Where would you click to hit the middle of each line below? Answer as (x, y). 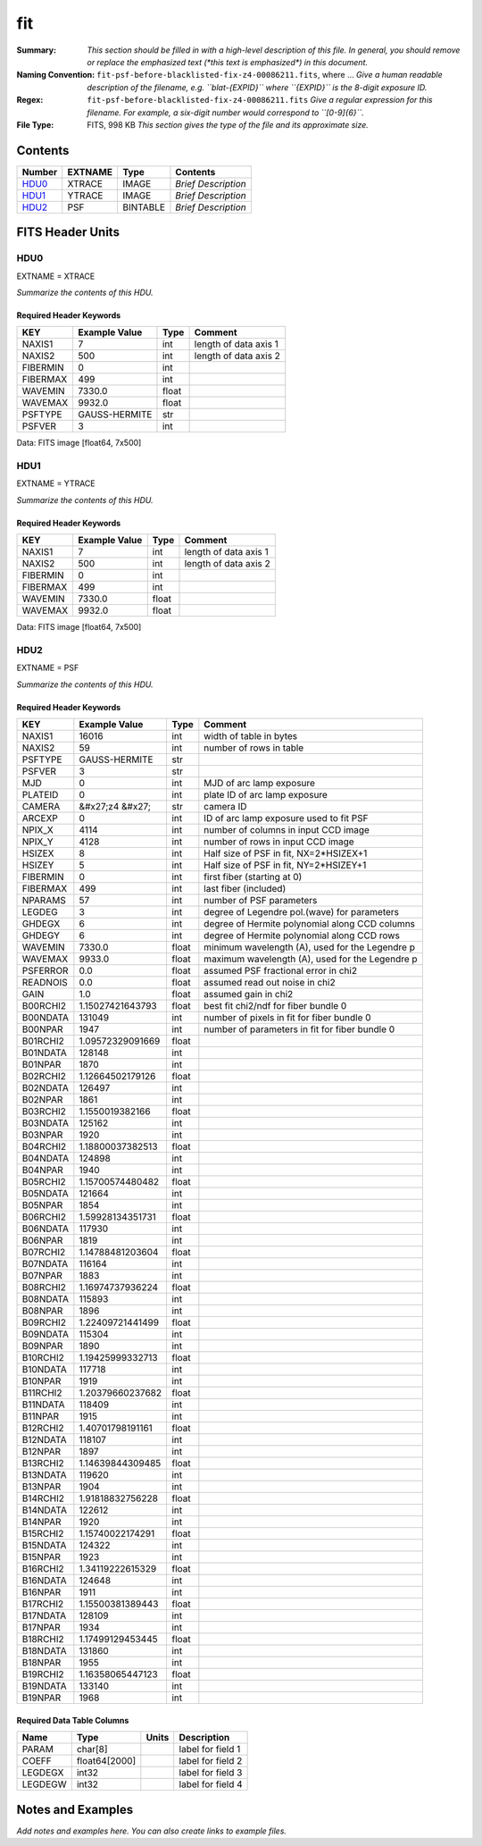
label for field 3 (211, 1773)
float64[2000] (106, 1761)
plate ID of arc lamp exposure (266, 795)
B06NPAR (42, 1240)
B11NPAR (41, 1416)
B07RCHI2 (44, 1253)
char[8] (92, 1750)
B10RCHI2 (43, 1358)
